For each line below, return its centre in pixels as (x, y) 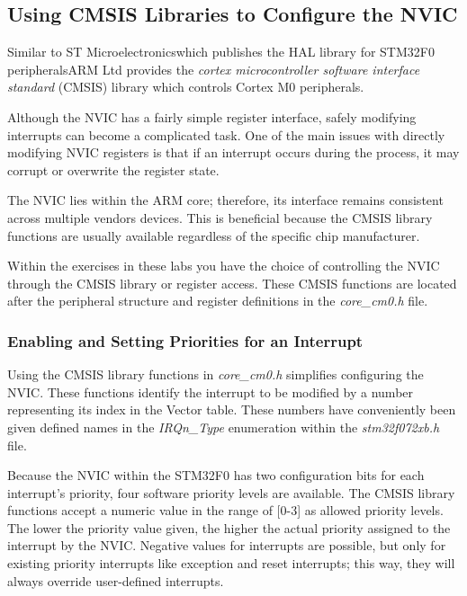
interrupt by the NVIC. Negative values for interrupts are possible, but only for (227, 545)
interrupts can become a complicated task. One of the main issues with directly (226, 134)
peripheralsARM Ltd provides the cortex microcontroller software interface (214, 69)
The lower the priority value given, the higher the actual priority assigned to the (229, 527)
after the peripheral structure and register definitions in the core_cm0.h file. (218, 301)
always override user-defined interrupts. (116, 580)
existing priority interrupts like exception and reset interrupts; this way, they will (231, 563)
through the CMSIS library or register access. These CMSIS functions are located (232, 283)
